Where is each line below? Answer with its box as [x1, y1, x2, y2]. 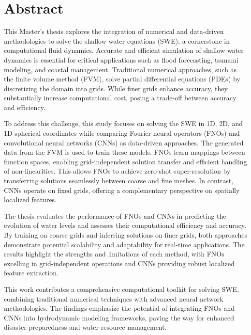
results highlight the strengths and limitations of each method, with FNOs [4, 249, 224, 259]
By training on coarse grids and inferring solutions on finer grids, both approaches [4, 230, 248, 239]
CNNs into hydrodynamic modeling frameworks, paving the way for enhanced [4, 312, 234, 322]
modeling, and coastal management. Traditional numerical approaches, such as [4, 64, 237, 74]
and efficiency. [4, 102, 45, 112]
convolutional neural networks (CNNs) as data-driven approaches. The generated [4, 137, 244, 147]
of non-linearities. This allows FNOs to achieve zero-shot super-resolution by [4, 166, 231, 176]
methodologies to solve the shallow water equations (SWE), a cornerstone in [4, 35, 230, 46]
